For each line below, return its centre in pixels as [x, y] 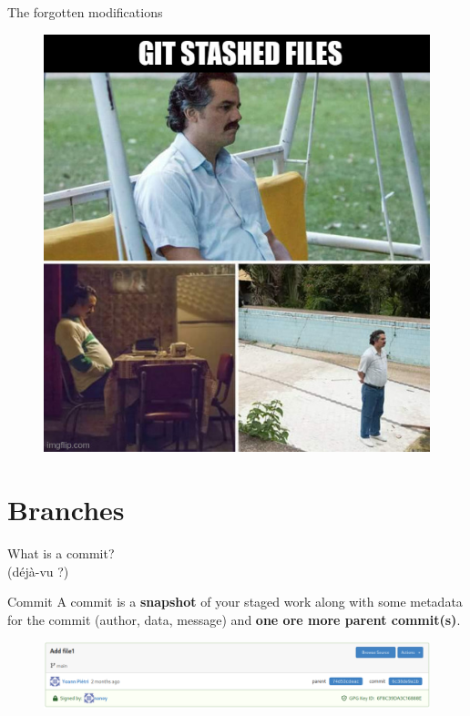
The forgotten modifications [85, 12]
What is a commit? [61, 553]
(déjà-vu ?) [38, 571]
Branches [66, 510]
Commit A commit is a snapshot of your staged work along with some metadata [235, 602]
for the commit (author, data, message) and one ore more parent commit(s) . [234, 619]
